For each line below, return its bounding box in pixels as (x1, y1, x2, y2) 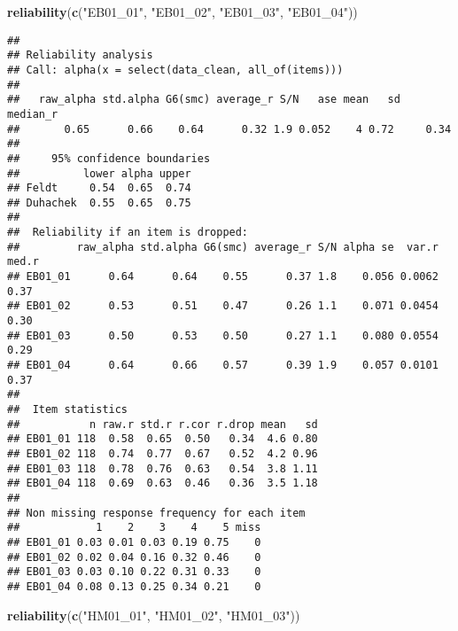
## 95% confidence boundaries (7, 152, 211, 165)
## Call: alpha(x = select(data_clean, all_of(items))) (7, 63, 344, 76)
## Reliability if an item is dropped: (7, 226, 249, 239)
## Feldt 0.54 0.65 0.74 (7, 182, 191, 195)
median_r (7, 107, 58, 121)
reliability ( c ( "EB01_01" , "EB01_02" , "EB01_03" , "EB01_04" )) (7, 3, 358, 20)
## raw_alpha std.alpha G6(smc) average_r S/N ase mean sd (7, 93, 400, 106)
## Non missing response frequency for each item (7, 506, 306, 519)
